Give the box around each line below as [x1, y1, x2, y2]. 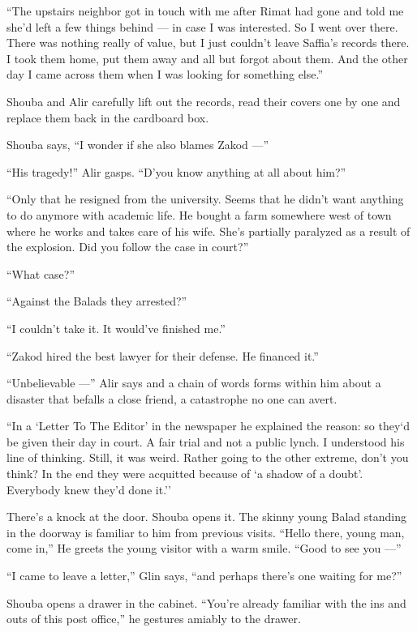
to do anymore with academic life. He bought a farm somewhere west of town [6, 206, 392, 223]
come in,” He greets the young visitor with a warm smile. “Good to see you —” [6, 540, 402, 557]
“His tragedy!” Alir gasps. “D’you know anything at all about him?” [6, 163, 346, 180]
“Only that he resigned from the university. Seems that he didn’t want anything [6, 190, 404, 207]
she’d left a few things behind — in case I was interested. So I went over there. [6, 18, 398, 35]
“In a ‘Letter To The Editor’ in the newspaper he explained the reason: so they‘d [6, 417, 410, 434]
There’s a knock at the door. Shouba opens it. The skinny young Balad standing [6, 508, 406, 525]
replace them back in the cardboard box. [6, 109, 209, 126]
